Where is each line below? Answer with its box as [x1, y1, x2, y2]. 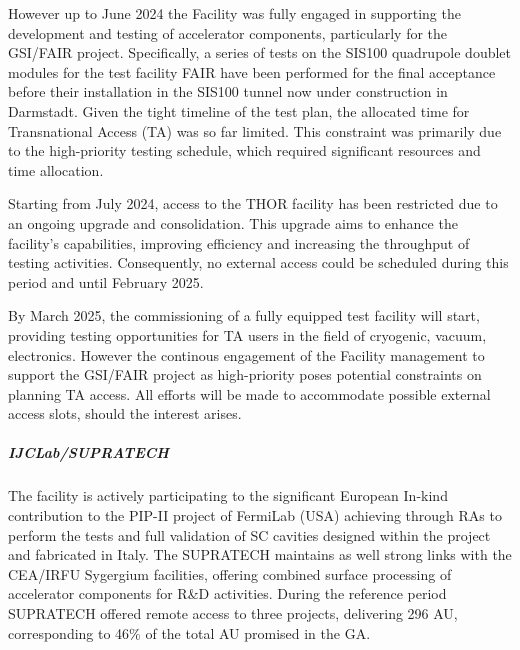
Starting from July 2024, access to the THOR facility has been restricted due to [8, 193, 498, 214]
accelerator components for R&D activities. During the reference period [8, 583, 447, 604]
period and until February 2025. [8, 271, 204, 292]
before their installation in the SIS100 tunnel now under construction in [8, 81, 448, 102]
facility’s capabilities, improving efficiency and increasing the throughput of [8, 232, 470, 253]
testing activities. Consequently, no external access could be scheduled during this [8, 252, 509, 273]
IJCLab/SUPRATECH [8, 442, 169, 463]
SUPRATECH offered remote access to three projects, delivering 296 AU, [8, 603, 458, 623]
